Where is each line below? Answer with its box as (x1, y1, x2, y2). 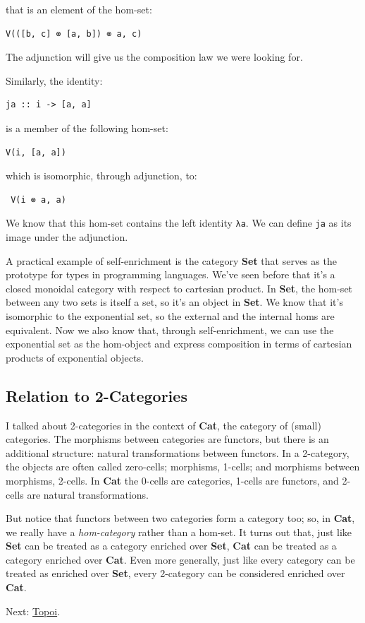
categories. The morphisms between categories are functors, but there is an (6, 432, 329, 446)
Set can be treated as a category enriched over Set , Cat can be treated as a (6, 538, 337, 553)
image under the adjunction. (6, 230, 128, 244)
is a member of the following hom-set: (6, 120, 168, 135)
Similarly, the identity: (6, 73, 103, 88)
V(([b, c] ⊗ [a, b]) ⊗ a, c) (6, 28, 142, 39)
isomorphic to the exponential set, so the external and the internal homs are (6, 308, 335, 323)
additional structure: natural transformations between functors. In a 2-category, (6, 445, 349, 460)
